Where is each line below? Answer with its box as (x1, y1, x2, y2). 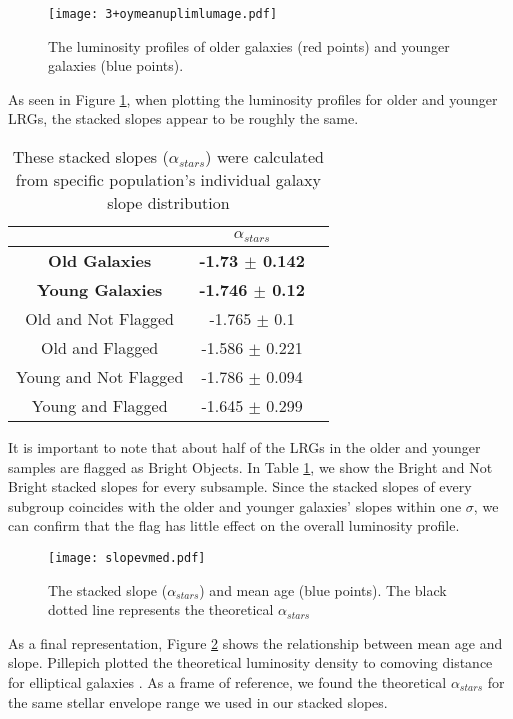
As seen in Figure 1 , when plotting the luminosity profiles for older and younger (8, 88, 498, 109)
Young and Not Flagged (16, 364, 184, 388)
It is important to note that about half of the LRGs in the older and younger (8, 436, 481, 457)
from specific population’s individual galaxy (15, 168, 322, 192)
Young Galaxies (37, 277, 163, 301)
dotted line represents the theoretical (48, 599, 274, 620)
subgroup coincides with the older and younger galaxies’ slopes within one (8, 495, 462, 516)
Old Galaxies (48, 248, 152, 272)
